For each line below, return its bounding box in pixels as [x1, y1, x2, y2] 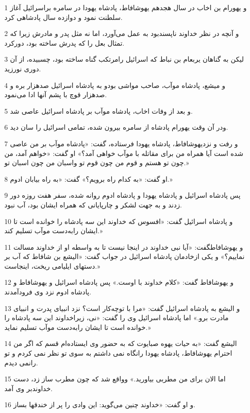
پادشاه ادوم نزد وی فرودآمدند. [4, 287, 91, 297]
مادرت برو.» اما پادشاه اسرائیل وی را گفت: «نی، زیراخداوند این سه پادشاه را [4, 312, 229, 323]
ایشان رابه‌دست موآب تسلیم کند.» [4, 225, 103, 236]
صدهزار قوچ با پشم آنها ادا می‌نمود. [4, 89, 107, 100]
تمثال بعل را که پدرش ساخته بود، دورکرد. [4, 37, 125, 48]
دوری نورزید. [4, 63, 41, 73]
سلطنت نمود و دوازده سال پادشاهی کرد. [4, 12, 123, 22]
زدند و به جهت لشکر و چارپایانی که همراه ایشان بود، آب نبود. [4, 199, 182, 209]
